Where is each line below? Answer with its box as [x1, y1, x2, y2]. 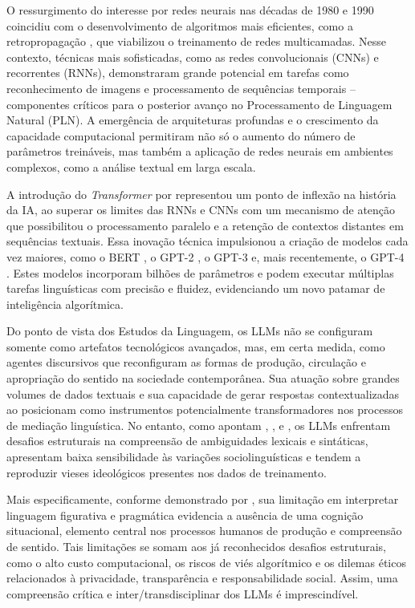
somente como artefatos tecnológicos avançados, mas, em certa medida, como [6, 338, 385, 355]
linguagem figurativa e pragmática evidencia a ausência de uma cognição [6, 506, 364, 523]
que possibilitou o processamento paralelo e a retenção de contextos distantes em [6, 217, 404, 233]
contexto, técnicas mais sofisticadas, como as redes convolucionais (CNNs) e [6, 48, 379, 65]
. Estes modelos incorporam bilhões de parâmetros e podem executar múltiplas [6, 264, 394, 281]
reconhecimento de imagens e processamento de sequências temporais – [6, 79, 356, 96]
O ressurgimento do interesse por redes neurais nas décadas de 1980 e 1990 [6, 2, 374, 18]
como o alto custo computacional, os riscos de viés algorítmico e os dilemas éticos [6, 553, 406, 570]
